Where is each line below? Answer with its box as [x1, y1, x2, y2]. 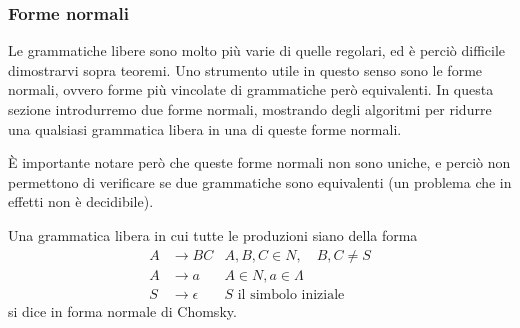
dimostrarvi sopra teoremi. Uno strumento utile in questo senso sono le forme [8, 59, 483, 80]
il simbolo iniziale [237, 287, 345, 302]
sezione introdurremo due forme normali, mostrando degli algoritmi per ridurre [8, 99, 492, 119]
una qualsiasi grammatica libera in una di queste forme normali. [8, 118, 402, 139]
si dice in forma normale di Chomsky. [8, 300, 237, 321]
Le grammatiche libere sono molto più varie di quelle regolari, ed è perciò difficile [8, 40, 506, 61]
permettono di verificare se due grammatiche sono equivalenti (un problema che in [8, 171, 512, 192]
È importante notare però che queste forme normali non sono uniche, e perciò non [8, 152, 511, 173]
